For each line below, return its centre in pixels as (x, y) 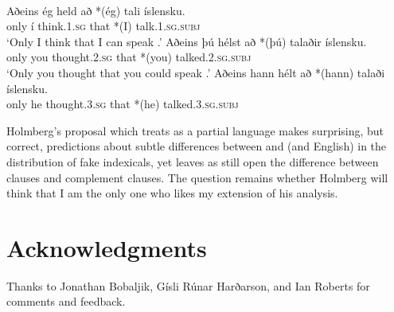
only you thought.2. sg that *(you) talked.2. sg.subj (129, 57)
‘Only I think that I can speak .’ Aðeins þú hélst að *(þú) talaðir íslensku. (187, 41)
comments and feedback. (66, 301)
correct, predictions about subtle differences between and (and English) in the (197, 146)
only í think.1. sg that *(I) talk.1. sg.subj (103, 26)
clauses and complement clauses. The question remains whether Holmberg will (197, 177)
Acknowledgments (107, 247)
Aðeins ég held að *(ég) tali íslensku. (96, 10)
